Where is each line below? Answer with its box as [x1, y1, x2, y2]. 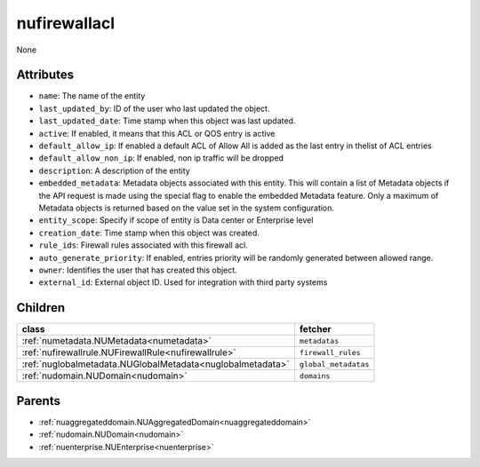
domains [299, 371, 331, 381]
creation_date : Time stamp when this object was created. [38, 227, 260, 238]
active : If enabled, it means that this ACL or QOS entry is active [38, 128, 276, 139]
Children [16, 300, 66, 315]
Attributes [16, 67, 75, 83]
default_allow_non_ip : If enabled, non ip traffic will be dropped [38, 153, 284, 163]
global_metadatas [299, 360, 370, 368]
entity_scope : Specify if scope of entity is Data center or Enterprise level [38, 215, 314, 226]
